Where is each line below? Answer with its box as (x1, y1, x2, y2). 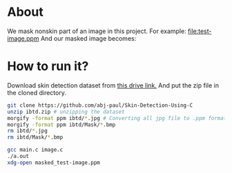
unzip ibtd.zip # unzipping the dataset (7, 108, 126, 115)
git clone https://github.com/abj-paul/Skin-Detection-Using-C (7, 101, 193, 109)
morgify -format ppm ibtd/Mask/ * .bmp (7, 121, 116, 128)
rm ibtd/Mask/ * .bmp (7, 134, 64, 141)
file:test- (187, 27, 212, 35)
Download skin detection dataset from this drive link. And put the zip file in (7, 81, 220, 90)
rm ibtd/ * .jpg (7, 128, 48, 134)
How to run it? (7, 59, 89, 74)
